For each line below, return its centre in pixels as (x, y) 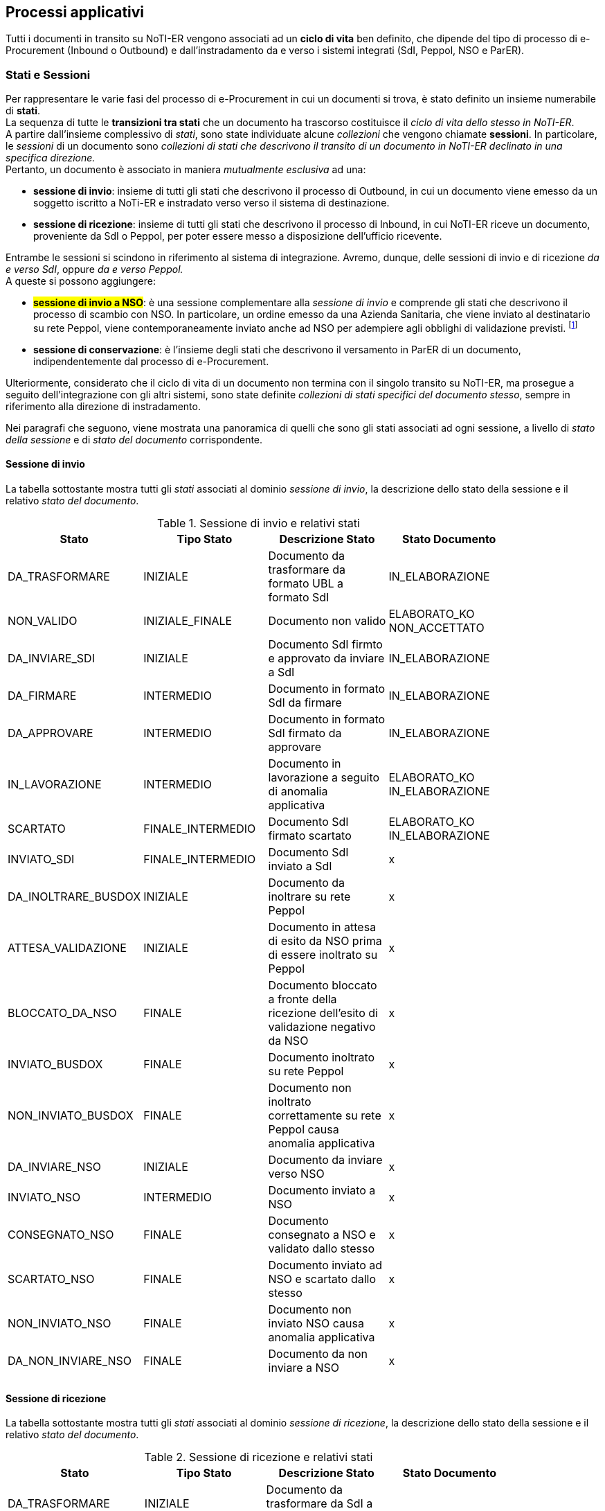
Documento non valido (327, 621)
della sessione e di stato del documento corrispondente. (134, 439)
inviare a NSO (304, 1368)
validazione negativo (322, 1027)
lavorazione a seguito (324, 778)
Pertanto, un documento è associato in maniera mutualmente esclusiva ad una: (186, 170)
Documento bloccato (323, 986)
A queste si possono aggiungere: (81, 281)
